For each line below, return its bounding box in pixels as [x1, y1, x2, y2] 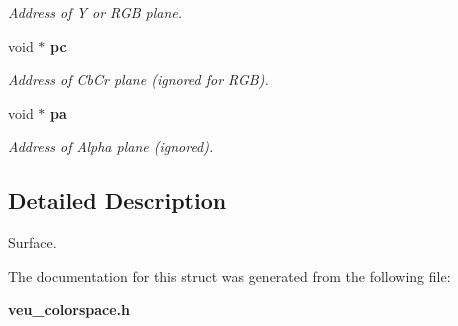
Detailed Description [8, 185, 227, 216]
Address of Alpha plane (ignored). [8, 136, 214, 157]
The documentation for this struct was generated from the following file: [8, 265, 451, 286]
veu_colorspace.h [8, 299, 130, 320]
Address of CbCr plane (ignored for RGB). [8, 69, 269, 90]
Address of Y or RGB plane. [8, 2, 183, 22]
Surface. [8, 232, 57, 253]
